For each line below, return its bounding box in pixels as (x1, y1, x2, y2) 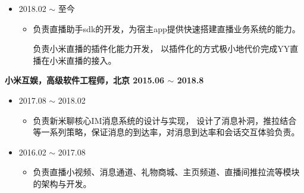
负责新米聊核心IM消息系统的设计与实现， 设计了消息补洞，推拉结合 (33, 114, 297, 126)
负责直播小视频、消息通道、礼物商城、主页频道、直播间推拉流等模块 (33, 166, 300, 178)
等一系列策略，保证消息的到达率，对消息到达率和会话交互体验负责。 (33, 126, 300, 138)
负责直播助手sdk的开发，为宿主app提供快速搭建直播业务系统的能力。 (33, 22, 300, 35)
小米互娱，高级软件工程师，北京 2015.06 (5, 74, 165, 86)
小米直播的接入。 (49, 54, 117, 66)
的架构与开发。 (33, 177, 92, 189)
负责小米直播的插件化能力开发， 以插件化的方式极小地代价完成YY (33, 42, 290, 55)
